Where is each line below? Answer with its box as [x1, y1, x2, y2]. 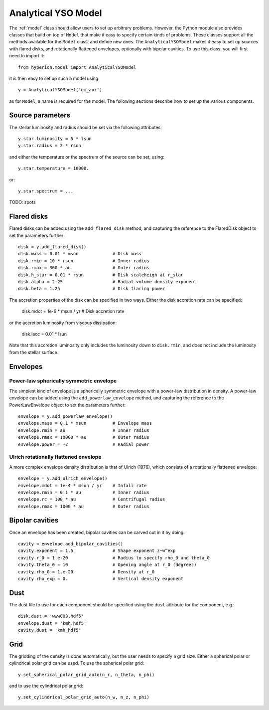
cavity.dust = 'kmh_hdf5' [18, 627, 82, 633]
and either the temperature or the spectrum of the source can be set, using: [9, 154, 164, 160]
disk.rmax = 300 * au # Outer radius [18, 265, 149, 271]
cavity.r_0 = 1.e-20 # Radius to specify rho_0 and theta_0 [18, 555, 210, 560]
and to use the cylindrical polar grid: [9, 683, 83, 689]
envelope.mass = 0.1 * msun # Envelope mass [18, 420, 152, 426]
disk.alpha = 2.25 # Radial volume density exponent [18, 279, 197, 284]
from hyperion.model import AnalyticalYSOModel [18, 64, 136, 70]
